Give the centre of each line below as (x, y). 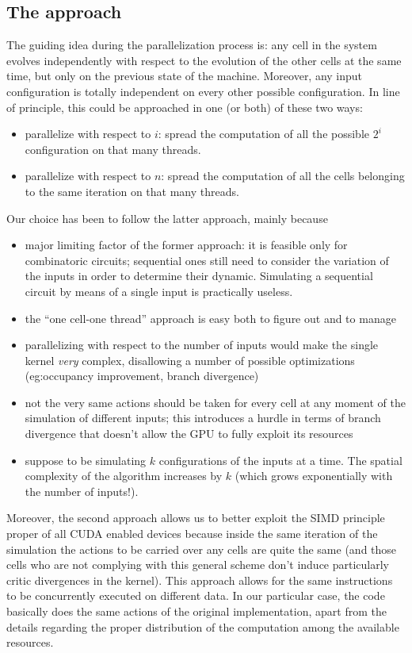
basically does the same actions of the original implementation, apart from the (196, 611)
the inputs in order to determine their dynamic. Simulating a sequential (199, 276)
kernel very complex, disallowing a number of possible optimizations (190, 360)
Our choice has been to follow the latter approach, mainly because (167, 218)
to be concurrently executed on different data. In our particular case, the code (196, 595)
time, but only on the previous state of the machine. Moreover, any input (185, 76)
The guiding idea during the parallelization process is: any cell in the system (192, 45)
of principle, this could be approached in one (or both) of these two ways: (185, 107)
